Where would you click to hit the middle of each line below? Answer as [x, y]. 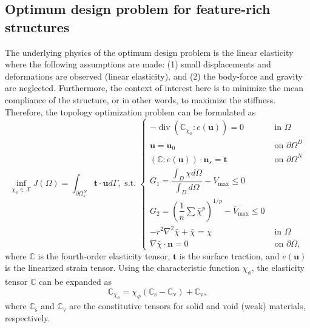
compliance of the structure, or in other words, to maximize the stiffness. [140, 99]
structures [37, 26]
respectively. [28, 317]
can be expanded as [75, 282]
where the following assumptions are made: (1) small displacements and [138, 64]
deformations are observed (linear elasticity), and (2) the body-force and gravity [154, 76]
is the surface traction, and [229, 255]
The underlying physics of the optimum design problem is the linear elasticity [149, 52]
